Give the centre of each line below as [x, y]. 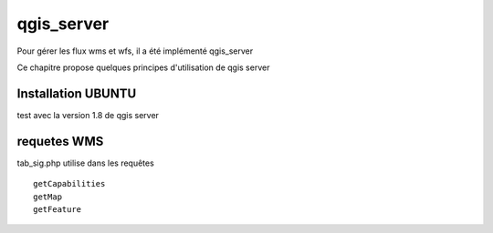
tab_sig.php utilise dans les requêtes [85, 163]
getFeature [58, 209]
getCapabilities [69, 184]
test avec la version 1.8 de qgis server [88, 115]
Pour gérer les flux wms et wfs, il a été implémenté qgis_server [135, 51]
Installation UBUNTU [77, 93]
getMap [48, 197]
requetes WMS [60, 141]
